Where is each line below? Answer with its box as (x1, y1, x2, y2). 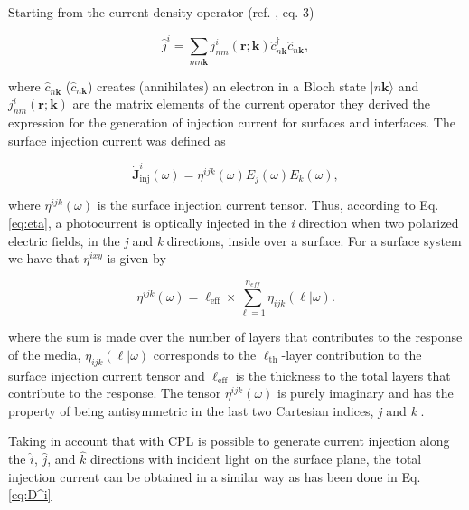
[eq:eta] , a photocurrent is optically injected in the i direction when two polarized (8, 212, 459, 231)
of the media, (8, 345, 81, 364)
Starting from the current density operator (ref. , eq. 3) (8, 3, 314, 21)
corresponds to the (153, 345, 257, 364)
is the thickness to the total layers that (235, 365, 451, 384)
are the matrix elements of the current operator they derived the (72, 94, 431, 113)
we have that (8, 249, 80, 268)
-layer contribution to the (281, 345, 422, 364)
